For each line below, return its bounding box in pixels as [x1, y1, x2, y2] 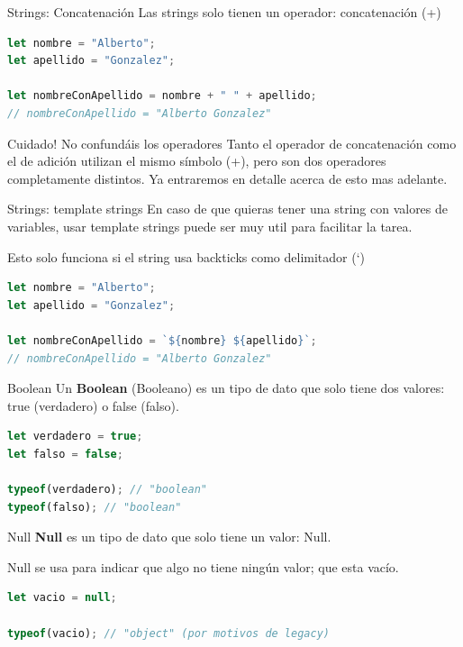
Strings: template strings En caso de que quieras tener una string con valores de [7, 199, 449, 218]
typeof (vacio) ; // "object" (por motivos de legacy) [7, 626, 330, 640]
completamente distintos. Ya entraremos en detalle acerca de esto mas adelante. [7, 169, 448, 187]
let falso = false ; [7, 447, 123, 460]
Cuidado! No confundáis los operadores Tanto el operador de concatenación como [7, 133, 457, 152]
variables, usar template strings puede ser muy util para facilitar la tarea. [7, 216, 413, 235]
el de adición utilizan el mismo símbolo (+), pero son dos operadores [7, 151, 386, 170]
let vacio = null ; [7, 591, 117, 605]
